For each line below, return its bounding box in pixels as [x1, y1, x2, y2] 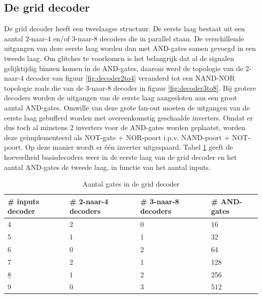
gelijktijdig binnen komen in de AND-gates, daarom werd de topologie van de [4, 63, 243, 73]
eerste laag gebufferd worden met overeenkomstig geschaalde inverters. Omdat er [4, 112, 253, 123]
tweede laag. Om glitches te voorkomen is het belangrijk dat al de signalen [4, 52, 234, 63]
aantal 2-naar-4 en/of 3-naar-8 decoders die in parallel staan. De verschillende [4, 33, 244, 43]
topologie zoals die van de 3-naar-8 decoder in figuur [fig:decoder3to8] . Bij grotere [4, 82, 256, 93]
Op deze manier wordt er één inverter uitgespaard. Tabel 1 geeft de [25, 142, 233, 152]
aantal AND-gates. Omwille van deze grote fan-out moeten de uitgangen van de [4, 102, 250, 112]
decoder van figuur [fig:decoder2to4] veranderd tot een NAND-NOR [26, 73, 235, 83]
